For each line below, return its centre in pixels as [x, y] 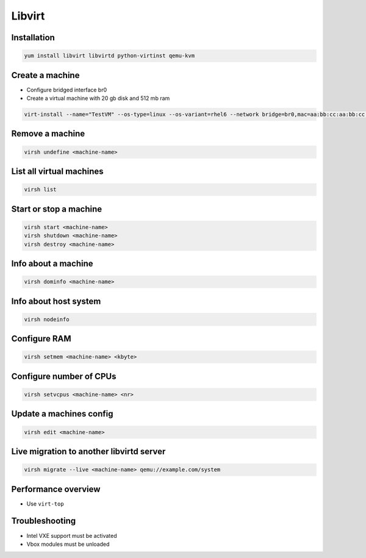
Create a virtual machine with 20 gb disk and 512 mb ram [98, 98]
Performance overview [56, 489]
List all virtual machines [57, 172]
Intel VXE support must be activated [72, 535]
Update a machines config [62, 414]
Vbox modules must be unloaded [68, 544]
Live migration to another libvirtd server [88, 451]
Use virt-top [45, 504]
